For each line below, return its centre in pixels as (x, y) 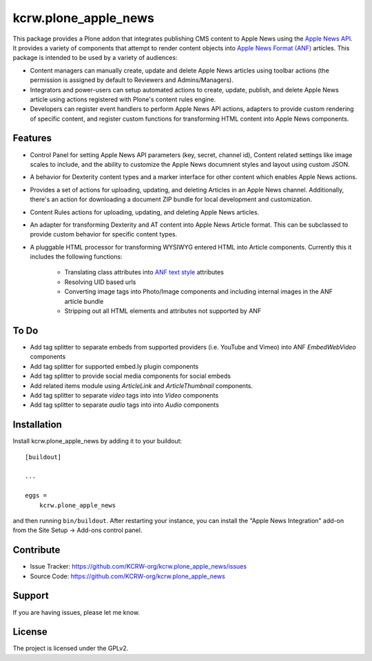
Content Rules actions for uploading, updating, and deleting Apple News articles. (145, 212)
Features (32, 138)
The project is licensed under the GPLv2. (71, 649)
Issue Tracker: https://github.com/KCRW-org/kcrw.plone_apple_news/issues (138, 567)
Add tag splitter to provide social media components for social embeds (130, 376)
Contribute (37, 550)
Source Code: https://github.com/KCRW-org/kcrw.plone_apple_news (127, 576)
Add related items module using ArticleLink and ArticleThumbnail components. (141, 385)
